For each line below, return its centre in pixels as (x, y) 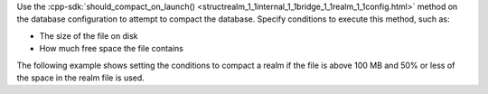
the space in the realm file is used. (80, 78)
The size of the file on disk (89, 35)
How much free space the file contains (112, 49)
